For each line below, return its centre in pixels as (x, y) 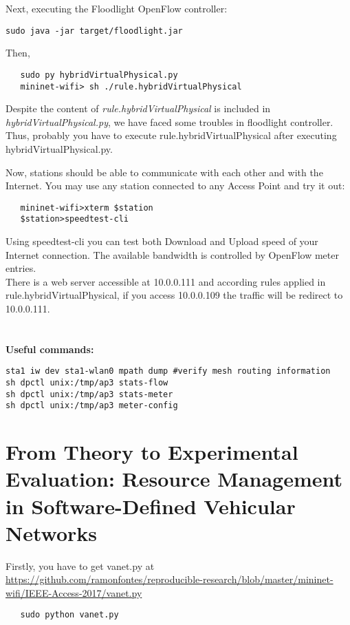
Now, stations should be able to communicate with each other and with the (164, 172)
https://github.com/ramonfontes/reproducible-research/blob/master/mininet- (169, 579)
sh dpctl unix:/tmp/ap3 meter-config (92, 406)
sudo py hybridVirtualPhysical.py (99, 75)
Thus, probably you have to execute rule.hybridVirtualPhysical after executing (171, 135)
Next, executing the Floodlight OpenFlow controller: (117, 8)
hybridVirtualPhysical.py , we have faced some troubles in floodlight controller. (169, 121)
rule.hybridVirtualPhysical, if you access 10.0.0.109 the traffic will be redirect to (174, 295)
